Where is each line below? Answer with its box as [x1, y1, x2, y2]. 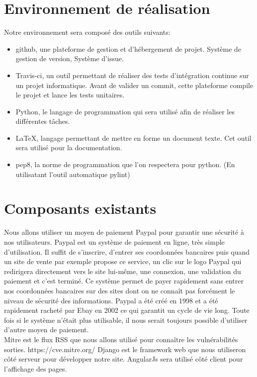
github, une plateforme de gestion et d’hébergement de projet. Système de [15, 43, 242, 54]
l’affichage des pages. [4, 363, 67, 374]
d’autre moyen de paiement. [4, 324, 89, 335]
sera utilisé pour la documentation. [15, 142, 122, 153]
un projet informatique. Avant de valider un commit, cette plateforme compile [15, 80, 254, 90]
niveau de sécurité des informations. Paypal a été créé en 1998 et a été [4, 295, 218, 305]
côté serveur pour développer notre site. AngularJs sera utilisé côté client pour [4, 354, 243, 364]
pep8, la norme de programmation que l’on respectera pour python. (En [15, 159, 235, 170]
